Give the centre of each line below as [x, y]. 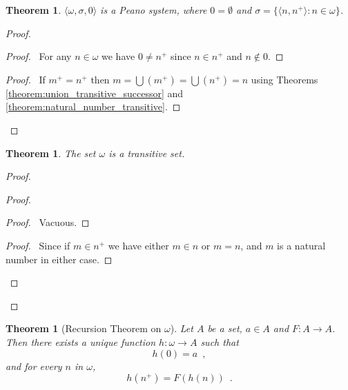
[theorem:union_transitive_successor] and [95, 93]
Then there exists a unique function [81, 341]
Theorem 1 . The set [51, 153]
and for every [34, 366]
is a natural [301, 245]
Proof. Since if [38, 245]
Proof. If [26, 79]
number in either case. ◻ [59, 259]
